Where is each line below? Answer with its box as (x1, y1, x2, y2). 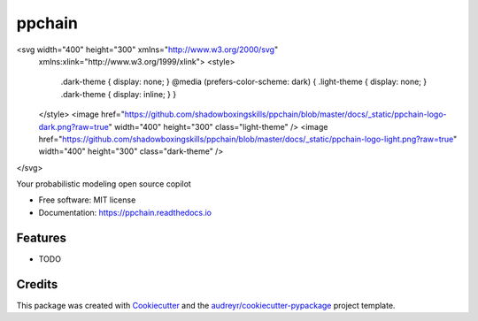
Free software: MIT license (38, 195, 136, 205)
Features (16, 230, 66, 245)
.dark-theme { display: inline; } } (60, 88, 177, 99)
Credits (16, 277, 58, 292)
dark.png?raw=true (38, 121, 110, 132)
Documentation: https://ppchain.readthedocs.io (38, 207, 212, 218)
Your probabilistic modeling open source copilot (16, 179, 192, 189)
